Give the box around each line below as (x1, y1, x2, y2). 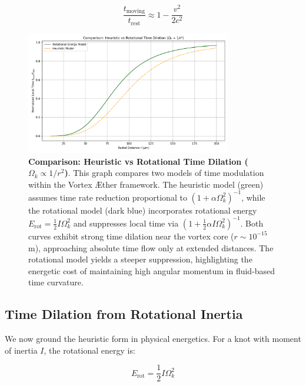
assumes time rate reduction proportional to (28, 191, 187, 203)
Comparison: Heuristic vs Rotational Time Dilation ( (28, 155, 248, 167)
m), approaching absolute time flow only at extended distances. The (28, 241, 274, 254)
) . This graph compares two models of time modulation (64, 167, 264, 179)
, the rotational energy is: (44, 344, 135, 356)
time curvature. (28, 276, 84, 288)
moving (126, 8, 145, 15)
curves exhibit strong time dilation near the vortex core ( (28, 229, 234, 242)
